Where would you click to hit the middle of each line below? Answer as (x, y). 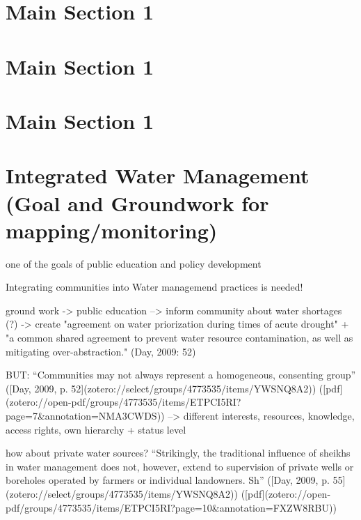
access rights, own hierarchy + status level (96, 429)
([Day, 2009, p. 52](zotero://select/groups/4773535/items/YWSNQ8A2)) (161, 388)
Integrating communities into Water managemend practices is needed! (154, 287)
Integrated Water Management (158, 175)
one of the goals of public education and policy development (134, 263)
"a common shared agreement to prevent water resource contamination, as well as (179, 337)
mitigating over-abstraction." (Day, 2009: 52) (101, 351)
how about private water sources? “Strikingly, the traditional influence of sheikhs (178, 453)
